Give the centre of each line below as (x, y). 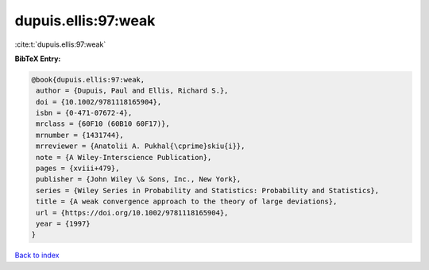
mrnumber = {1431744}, (80, 135)
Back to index (37, 255)
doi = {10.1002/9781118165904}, (99, 102)
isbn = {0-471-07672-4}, (84, 113)
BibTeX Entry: (38, 59)
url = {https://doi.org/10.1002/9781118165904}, (132, 213)
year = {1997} (63, 224)
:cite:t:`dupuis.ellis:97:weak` (60, 44)
